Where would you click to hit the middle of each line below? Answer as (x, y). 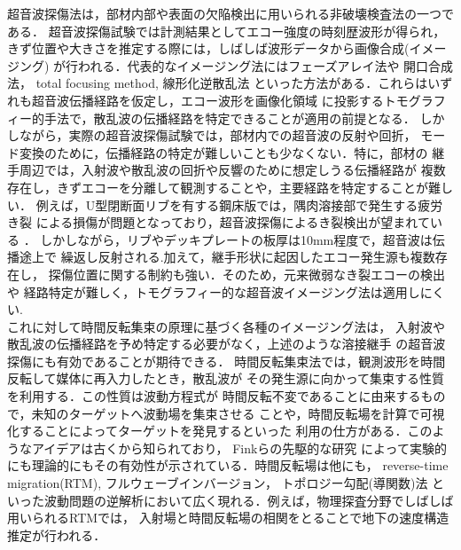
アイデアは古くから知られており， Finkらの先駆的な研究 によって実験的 (239, 448)
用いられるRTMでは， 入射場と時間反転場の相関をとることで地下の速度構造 (228, 518)
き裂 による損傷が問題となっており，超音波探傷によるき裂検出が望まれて (219, 222)
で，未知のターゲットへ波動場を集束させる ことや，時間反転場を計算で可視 (226, 413)
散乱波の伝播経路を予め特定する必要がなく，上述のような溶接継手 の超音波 (227, 344)
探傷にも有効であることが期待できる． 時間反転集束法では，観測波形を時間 (227, 361)
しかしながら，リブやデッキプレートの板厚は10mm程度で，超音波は (236, 239)
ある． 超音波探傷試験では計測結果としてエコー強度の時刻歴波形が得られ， (227, 31)
